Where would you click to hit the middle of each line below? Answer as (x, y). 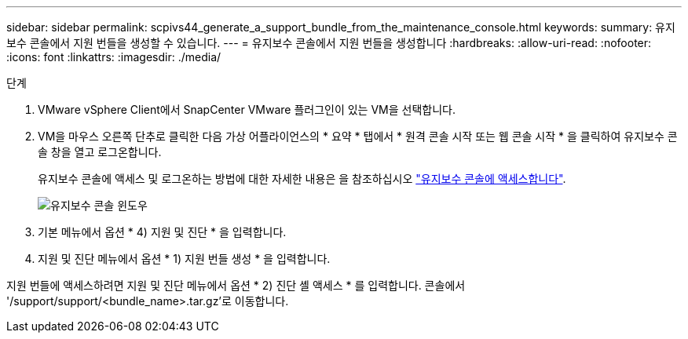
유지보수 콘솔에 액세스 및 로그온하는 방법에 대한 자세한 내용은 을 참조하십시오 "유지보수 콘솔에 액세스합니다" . (302, 179)
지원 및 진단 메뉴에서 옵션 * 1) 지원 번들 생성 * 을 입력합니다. (184, 259)
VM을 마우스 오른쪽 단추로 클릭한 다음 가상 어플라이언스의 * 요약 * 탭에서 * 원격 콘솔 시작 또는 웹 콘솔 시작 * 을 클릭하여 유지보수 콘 (358, 136)
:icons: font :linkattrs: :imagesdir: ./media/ (114, 57)
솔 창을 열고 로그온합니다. (100, 152)
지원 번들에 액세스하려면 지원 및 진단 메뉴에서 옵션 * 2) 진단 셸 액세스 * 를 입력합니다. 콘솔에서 (236, 285)
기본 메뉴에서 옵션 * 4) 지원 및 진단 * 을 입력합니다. (162, 232)
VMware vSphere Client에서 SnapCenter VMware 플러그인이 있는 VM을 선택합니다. (247, 109)
